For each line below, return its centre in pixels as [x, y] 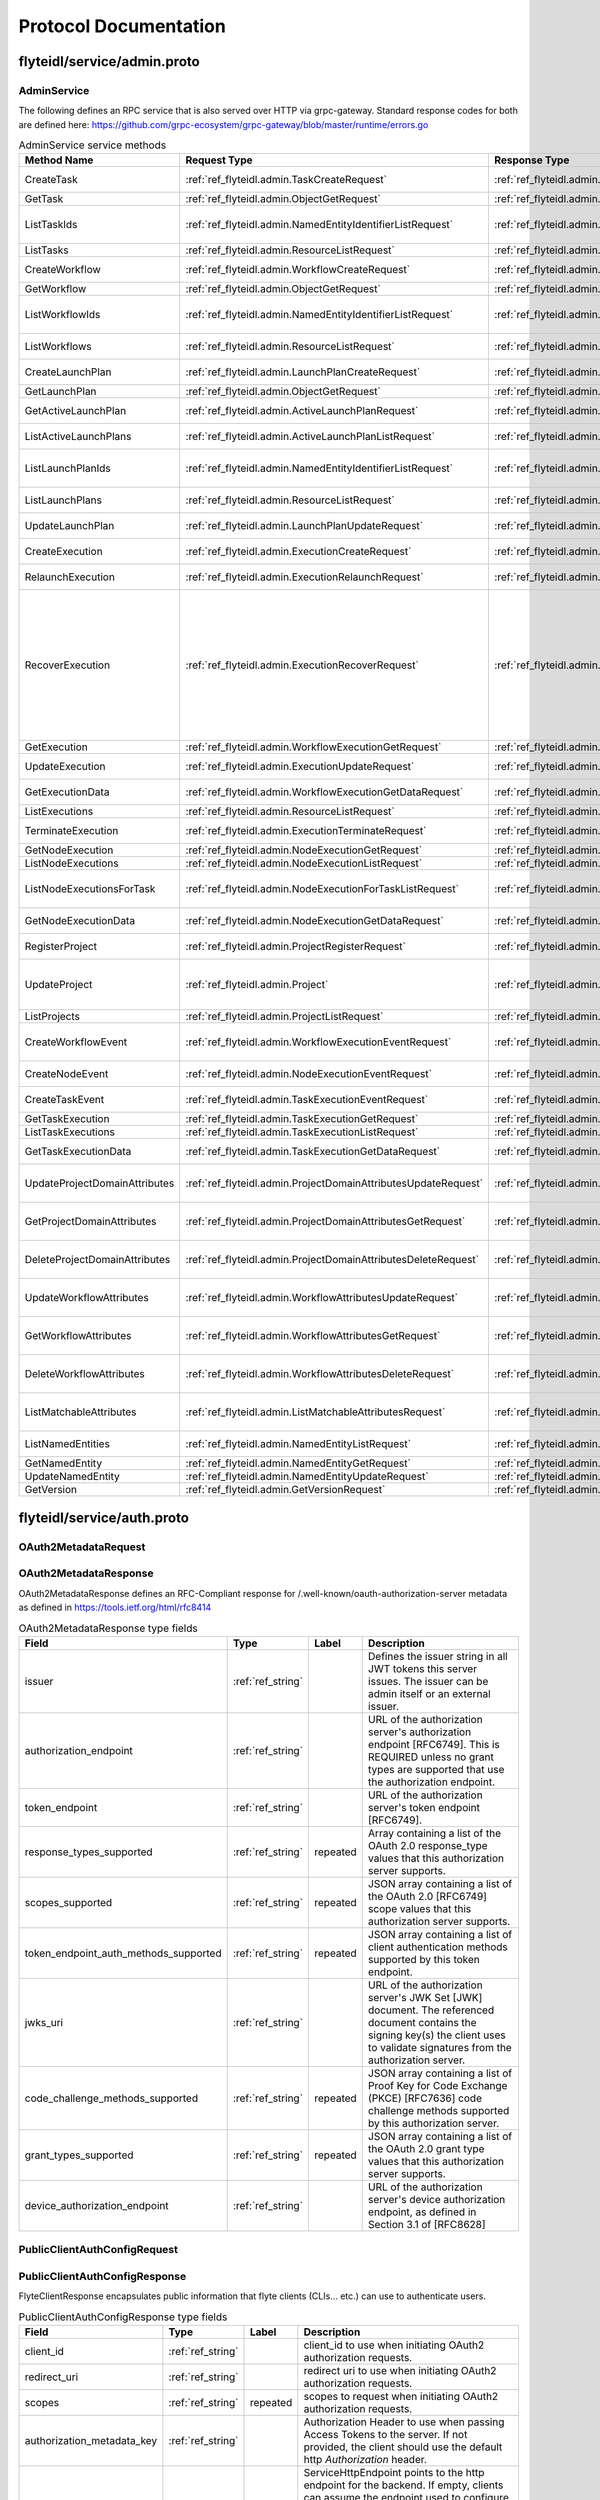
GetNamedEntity [63, 1463]
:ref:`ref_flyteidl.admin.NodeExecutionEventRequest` [308, 1074]
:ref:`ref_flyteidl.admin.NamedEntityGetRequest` [298, 1463]
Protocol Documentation [122, 26]
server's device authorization [437, 2199]
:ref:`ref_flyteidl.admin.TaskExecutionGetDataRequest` [312, 1152]
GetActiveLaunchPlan [75, 411]
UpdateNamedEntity [72, 1477]
